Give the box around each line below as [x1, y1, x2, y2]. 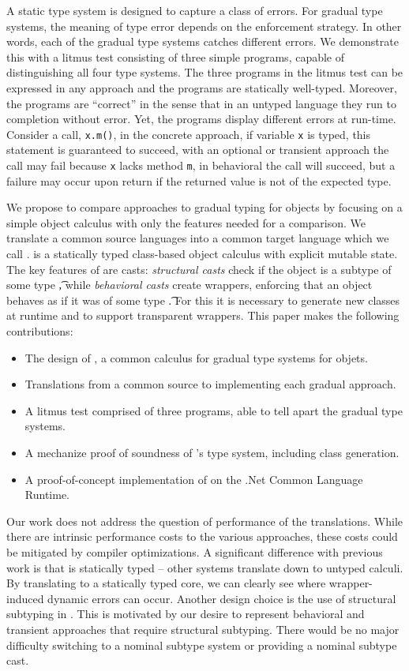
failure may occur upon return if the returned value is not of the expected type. [6, 172, 392, 189]
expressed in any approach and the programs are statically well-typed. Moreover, [6, 79, 397, 96]
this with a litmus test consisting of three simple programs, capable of [6, 48, 345, 65]
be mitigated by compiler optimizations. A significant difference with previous [6, 543, 383, 560]
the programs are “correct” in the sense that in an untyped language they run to [6, 95, 396, 111]
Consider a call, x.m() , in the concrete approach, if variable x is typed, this [6, 126, 371, 142]
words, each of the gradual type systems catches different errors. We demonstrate [6, 33, 399, 50]
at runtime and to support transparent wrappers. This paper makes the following [6, 307, 400, 324]
